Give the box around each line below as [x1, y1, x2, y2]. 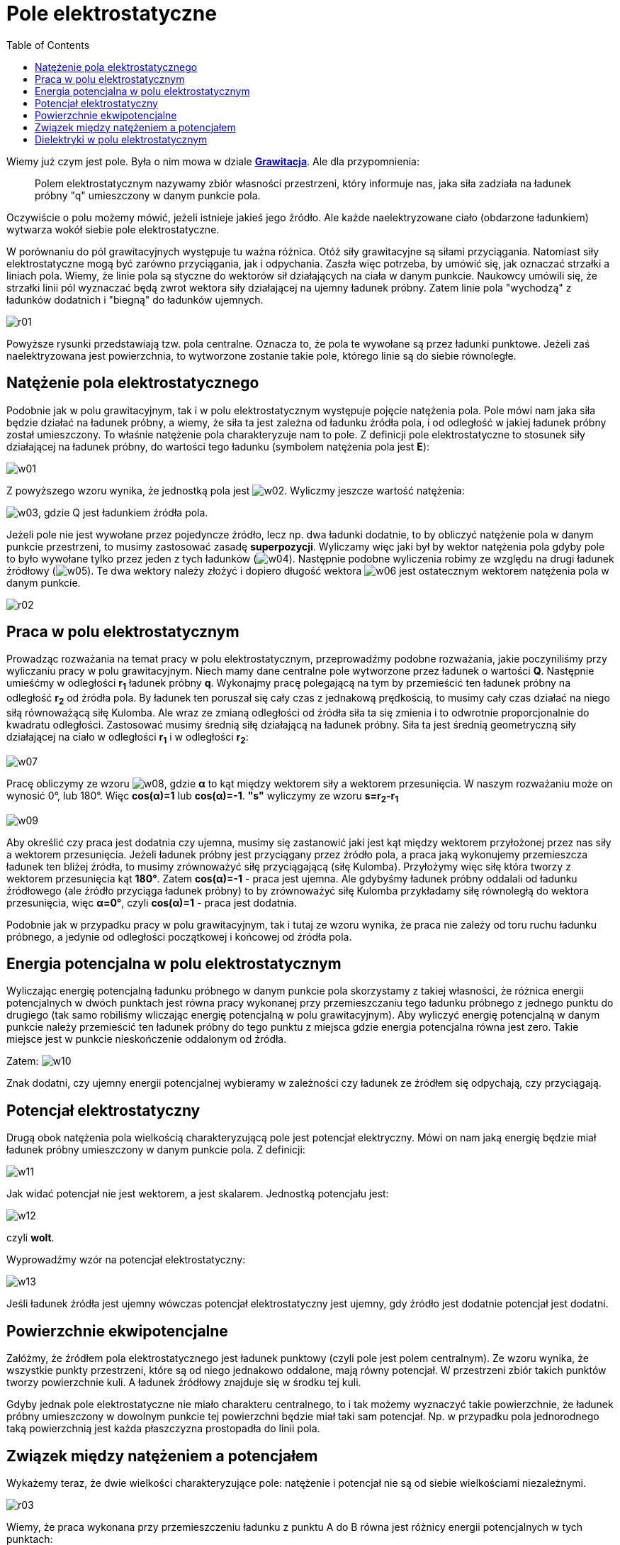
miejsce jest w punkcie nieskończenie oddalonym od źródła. [6, 1033, 287, 1046]
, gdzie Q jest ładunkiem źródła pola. [38, 506, 208, 519]
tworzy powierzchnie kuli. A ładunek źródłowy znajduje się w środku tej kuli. [6, 1376, 361, 1389]
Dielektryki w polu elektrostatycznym [35, 133, 208, 145]
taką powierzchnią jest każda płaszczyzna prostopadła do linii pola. [6, 1422, 320, 1435]
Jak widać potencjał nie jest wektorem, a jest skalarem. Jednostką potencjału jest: [6, 1187, 389, 1200]
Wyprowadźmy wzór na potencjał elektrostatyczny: [6, 1253, 246, 1266]
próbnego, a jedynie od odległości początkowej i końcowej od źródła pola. [6, 930, 352, 943]
